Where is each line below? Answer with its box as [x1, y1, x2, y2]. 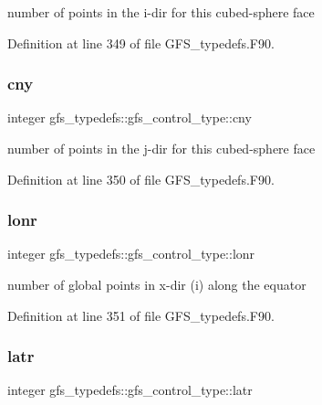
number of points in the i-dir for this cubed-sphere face [7, 3, 315, 21]
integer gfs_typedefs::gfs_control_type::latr [7, 380, 253, 400]
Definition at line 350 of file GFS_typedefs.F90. [7, 169, 275, 188]
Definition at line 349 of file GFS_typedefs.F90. [7, 33, 275, 52]
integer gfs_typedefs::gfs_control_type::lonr [7, 244, 255, 263]
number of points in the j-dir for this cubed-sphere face [7, 139, 316, 157]
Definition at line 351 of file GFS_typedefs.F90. [7, 305, 275, 325]
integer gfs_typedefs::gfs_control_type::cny [7, 108, 252, 127]
